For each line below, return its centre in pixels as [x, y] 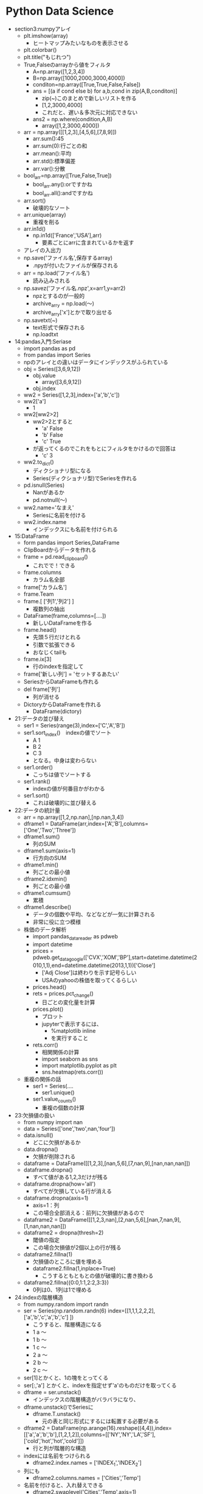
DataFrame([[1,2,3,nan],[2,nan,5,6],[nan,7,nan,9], [120, 1219]
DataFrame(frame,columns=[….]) [65, 615]
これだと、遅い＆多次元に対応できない [90, 112]
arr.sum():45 [48, 138]
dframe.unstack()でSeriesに [58, 1407]
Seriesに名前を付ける [59, 515]
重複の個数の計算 [63, 1108]
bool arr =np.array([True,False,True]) [67, 176]
